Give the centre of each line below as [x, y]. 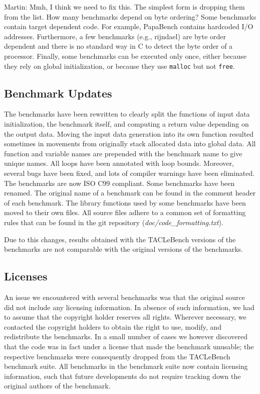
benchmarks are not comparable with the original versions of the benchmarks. [123, 249]
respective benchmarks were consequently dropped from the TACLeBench [117, 356]
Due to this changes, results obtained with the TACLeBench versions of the [120, 239]
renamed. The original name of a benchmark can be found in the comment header [130, 193]
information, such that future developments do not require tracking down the [122, 376]
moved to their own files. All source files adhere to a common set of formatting [125, 212]
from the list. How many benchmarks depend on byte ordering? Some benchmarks [130, 16]
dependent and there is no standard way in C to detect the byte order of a [118, 46]
